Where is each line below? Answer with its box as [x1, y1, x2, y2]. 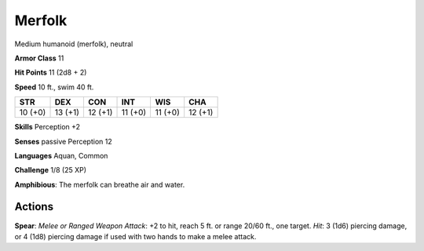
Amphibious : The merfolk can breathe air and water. [14, 180, 185, 189]
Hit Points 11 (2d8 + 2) [14, 67, 87, 78]
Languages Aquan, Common [14, 151, 108, 160]
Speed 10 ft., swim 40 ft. [14, 82, 94, 92]
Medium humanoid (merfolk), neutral [14, 39, 133, 49]
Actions [14, 200, 54, 213]
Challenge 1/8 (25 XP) [14, 166, 86, 175]
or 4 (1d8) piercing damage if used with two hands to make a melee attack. [14, 231, 257, 241]
